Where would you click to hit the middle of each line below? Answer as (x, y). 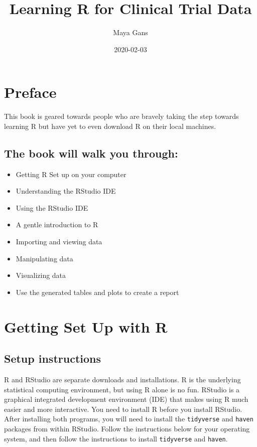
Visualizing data (41, 275)
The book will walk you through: (91, 153)
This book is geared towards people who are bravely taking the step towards (121, 116)
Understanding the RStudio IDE (66, 191)
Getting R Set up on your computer (71, 174)
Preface (30, 92)
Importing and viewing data (59, 242)
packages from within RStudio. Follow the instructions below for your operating (127, 428)
